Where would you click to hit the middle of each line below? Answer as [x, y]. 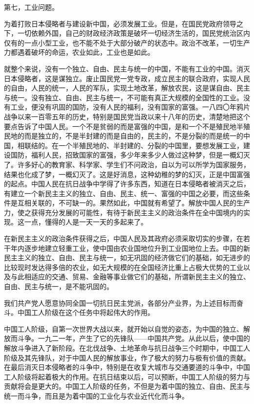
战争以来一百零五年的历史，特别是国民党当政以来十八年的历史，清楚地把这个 [127, 116]
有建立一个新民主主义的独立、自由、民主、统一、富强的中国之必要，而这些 [124, 193]
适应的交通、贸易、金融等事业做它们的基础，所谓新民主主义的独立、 [140, 277]
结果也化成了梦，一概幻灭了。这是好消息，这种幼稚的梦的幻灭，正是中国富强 [127, 174]
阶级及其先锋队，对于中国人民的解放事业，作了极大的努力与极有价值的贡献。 [127, 357]
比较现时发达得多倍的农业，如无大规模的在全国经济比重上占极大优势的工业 [124, 267]
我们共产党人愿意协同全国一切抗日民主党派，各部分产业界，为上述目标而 [120, 303]
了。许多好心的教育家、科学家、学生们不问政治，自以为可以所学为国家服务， [127, 164]
